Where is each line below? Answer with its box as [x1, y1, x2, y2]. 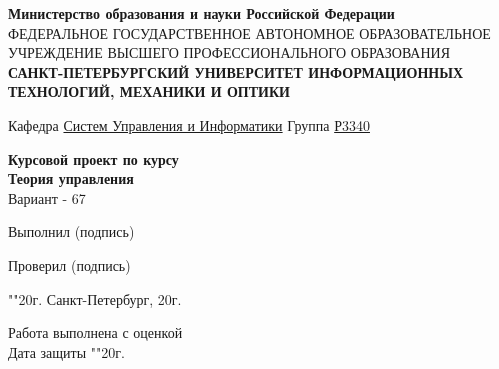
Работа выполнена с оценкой [8, 322, 183, 343]
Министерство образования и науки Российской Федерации [8, 3, 395, 23]
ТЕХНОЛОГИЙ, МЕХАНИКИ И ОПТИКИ [8, 81, 290, 102]
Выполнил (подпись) [8, 221, 135, 242]
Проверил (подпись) [8, 254, 131, 275]
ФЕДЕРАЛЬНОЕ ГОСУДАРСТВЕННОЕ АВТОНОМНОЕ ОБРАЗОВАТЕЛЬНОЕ [8, 22, 491, 43]
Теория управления [8, 168, 134, 189]
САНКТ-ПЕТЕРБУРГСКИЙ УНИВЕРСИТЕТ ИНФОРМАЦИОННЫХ [8, 61, 464, 82]
